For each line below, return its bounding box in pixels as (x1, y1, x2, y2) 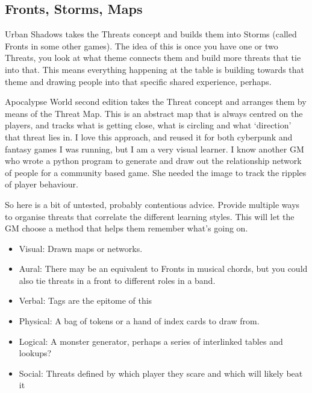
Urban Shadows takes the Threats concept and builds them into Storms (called (5, 28, 297, 40)
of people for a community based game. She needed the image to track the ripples (5, 166, 307, 178)
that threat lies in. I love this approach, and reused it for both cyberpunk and (5, 130, 293, 143)
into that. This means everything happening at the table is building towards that (5, 63, 305, 75)
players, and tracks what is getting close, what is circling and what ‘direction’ (5, 119, 292, 131)
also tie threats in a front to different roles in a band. (19, 274, 216, 286)
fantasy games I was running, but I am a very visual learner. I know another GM (5, 142, 304, 155)
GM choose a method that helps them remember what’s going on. (5, 222, 248, 234)
